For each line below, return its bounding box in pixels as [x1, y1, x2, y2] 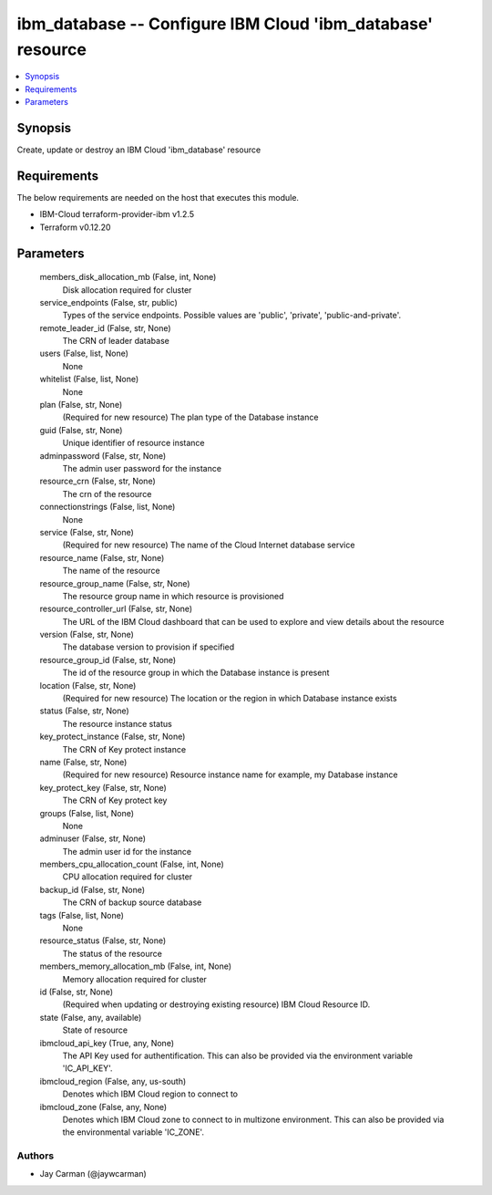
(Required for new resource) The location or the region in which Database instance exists [62, 693, 397, 704]
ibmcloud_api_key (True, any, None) [39, 1037, 175, 1048]
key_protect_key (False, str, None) [39, 782, 168, 793]
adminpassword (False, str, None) [39, 450, 167, 461]
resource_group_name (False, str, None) [39, 577, 190, 588]
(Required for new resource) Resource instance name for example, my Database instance [62, 769, 398, 780]
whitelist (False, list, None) [39, 374, 139, 385]
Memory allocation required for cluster [62, 973, 207, 984]
